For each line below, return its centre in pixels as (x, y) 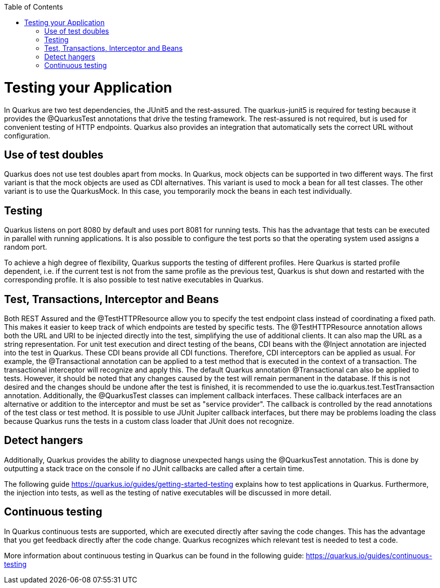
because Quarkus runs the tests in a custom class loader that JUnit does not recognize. (149, 421)
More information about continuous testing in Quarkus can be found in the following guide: (154, 555)
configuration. (27, 135)
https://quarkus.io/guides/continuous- (369, 555)
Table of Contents (34, 7)
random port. (26, 247)
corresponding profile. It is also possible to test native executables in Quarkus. (134, 280)
